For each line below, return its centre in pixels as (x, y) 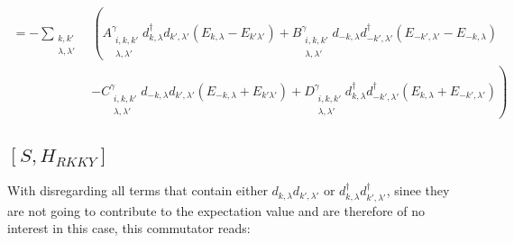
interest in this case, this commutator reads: (129, 228)
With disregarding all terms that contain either (138, 190)
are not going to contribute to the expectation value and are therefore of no (216, 210)
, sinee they (418, 190)
